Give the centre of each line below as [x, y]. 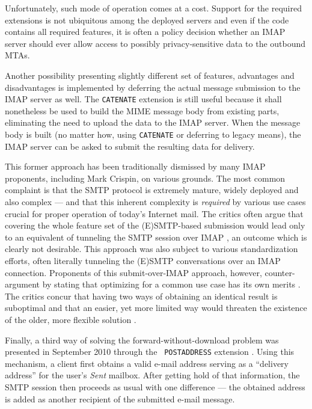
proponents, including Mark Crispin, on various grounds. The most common [145, 178]
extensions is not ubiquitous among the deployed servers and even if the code [147, 20]
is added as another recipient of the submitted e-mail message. [120, 398]
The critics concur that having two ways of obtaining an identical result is [141, 296]
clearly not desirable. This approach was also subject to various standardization [151, 249]
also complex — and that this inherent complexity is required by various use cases [155, 202]
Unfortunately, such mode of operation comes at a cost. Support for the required [154, 8]
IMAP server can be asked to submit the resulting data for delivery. [130, 146]
